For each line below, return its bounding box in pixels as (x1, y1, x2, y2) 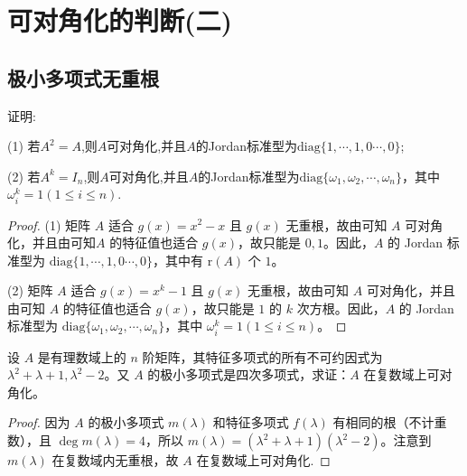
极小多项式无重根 (7, 63, 159, 91)
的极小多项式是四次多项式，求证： (147, 365, 350, 384)
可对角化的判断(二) (7, 2, 233, 39)
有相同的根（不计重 (332, 413, 447, 432)
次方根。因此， (296, 298, 386, 317)
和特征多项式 (212, 413, 289, 432)
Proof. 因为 (7, 413, 70, 432)
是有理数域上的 (37, 347, 126, 366)
